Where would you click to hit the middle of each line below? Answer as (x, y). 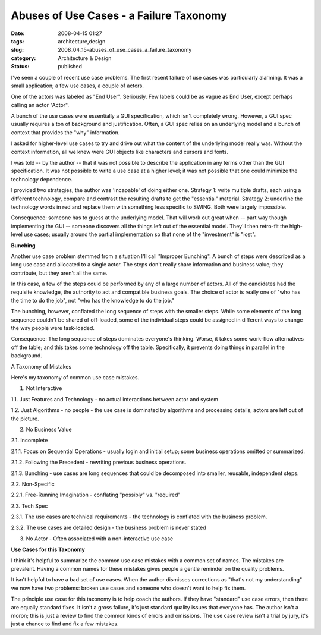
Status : (20, 67)
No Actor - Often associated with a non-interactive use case (100, 539)
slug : (17, 50)
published (70, 67)
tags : (18, 41)
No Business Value (49, 429)
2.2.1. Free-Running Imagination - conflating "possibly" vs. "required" (96, 495)
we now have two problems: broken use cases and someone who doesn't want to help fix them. (128, 588)
